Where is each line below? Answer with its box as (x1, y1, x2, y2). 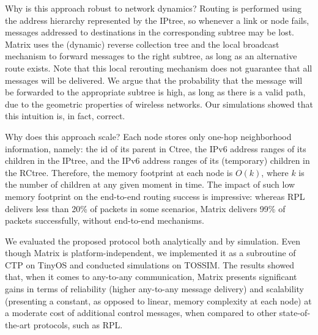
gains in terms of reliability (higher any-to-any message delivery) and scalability (5, 282, 304, 295)
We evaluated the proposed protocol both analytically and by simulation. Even (5, 234, 301, 247)
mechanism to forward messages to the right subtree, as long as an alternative (5, 50, 297, 62)
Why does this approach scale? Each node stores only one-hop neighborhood (5, 130, 292, 142)
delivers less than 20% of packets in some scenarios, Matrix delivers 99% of (5, 202, 286, 215)
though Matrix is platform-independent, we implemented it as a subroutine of (5, 246, 296, 259)
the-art (5, 318, 31, 331)
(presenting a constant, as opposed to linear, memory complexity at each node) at (5, 294, 312, 307)
